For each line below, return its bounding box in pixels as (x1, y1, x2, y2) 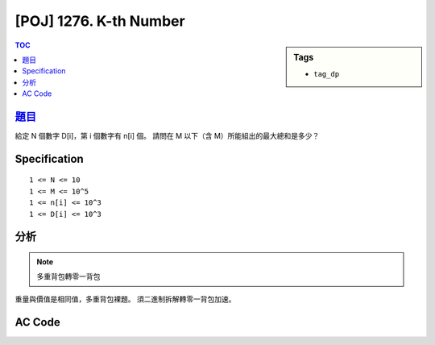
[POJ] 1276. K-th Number (14, 12, 185, 30)
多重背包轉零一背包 (36, 272, 101, 281)
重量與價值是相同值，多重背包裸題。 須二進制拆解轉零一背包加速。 (14, 294, 236, 304)
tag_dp (313, 69, 340, 78)
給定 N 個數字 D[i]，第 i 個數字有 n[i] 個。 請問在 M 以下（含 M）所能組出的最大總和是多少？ (14, 131, 320, 141)
